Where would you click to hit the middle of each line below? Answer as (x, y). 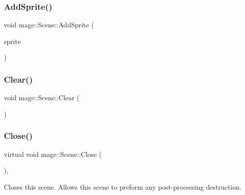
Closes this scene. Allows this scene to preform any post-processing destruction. (123, 186)
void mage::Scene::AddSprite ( (49, 25)
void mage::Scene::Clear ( (42, 97)
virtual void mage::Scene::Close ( (53, 154)
